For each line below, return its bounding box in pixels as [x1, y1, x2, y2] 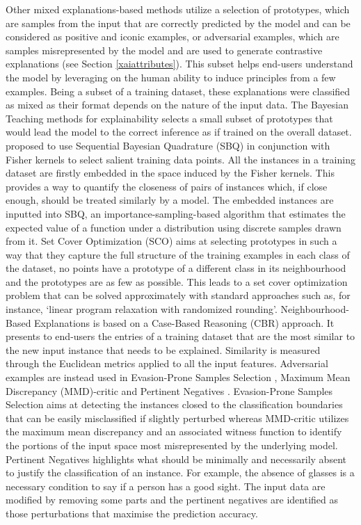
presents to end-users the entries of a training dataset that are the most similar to [6, 329, 355, 344]
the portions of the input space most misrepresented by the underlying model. [6, 438, 338, 452]
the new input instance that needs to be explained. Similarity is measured [6, 342, 321, 357]
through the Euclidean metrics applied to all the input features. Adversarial [6, 356, 328, 371]
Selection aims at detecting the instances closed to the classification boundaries [6, 397, 343, 412]
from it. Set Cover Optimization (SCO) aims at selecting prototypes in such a [6, 234, 337, 248]
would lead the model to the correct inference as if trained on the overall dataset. [6, 124, 352, 139]
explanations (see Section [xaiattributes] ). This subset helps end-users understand [6, 56, 353, 71]
